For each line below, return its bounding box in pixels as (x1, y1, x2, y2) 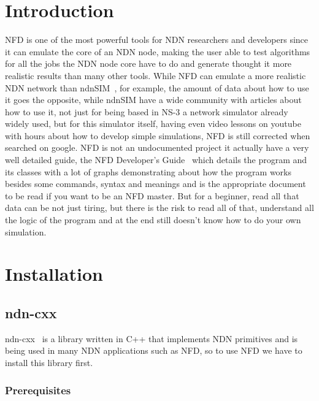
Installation (5, 261, 103, 286)
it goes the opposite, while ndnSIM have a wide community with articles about (5, 93, 302, 106)
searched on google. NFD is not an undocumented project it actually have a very (5, 141, 309, 154)
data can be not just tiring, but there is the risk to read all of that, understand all (5, 201, 314, 214)
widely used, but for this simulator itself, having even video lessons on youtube (5, 117, 301, 130)
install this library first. (5, 356, 93, 369)
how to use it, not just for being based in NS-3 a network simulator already (5, 105, 288, 118)
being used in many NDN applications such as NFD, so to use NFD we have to (5, 344, 302, 357)
